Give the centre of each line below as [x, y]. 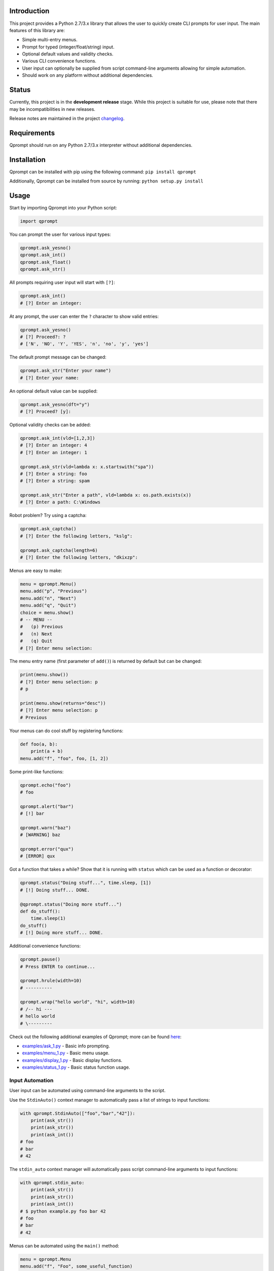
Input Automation [31, 1080]
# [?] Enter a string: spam [55, 481]
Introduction [29, 11]
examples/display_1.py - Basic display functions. [72, 1060]
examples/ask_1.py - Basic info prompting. [66, 1046]
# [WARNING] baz [40, 835]
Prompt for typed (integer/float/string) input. [68, 47]
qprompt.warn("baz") [45, 828]
